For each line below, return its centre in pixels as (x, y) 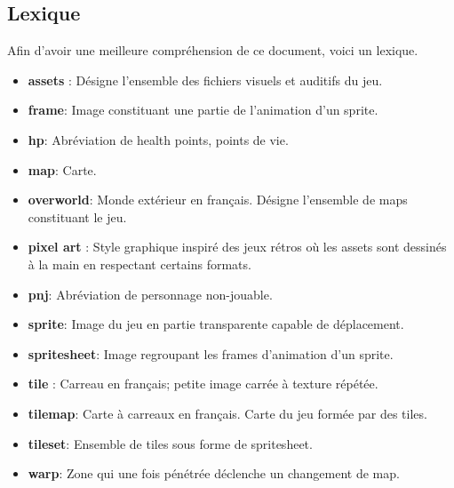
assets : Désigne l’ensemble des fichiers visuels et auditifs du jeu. (205, 80)
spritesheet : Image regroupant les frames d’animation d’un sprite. (211, 353)
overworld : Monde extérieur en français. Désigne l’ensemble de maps (218, 200)
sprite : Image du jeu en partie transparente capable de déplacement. (216, 324)
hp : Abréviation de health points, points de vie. (158, 139)
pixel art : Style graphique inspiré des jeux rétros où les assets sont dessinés (237, 247)
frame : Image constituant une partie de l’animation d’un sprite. (203, 110)
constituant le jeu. (77, 216)
